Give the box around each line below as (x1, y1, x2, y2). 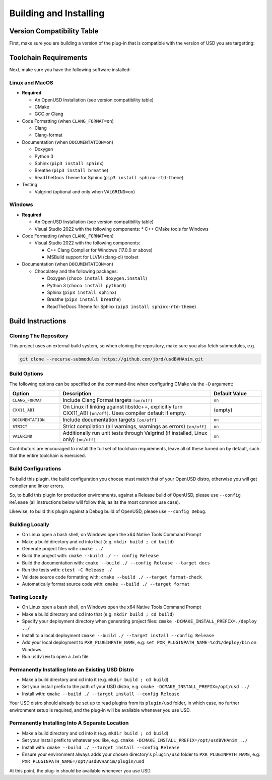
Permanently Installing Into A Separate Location (9, 719, 129, 726)
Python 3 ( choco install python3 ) (47, 282, 126, 288)
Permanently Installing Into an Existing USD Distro (9, 666, 134, 673)
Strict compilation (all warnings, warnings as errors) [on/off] (62, 423, 207, 430)
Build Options (9, 370, 43, 377)
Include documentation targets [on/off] (62, 417, 157, 424)
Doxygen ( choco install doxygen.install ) (47, 275, 148, 281)
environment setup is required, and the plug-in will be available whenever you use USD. (9, 707, 191, 713)
